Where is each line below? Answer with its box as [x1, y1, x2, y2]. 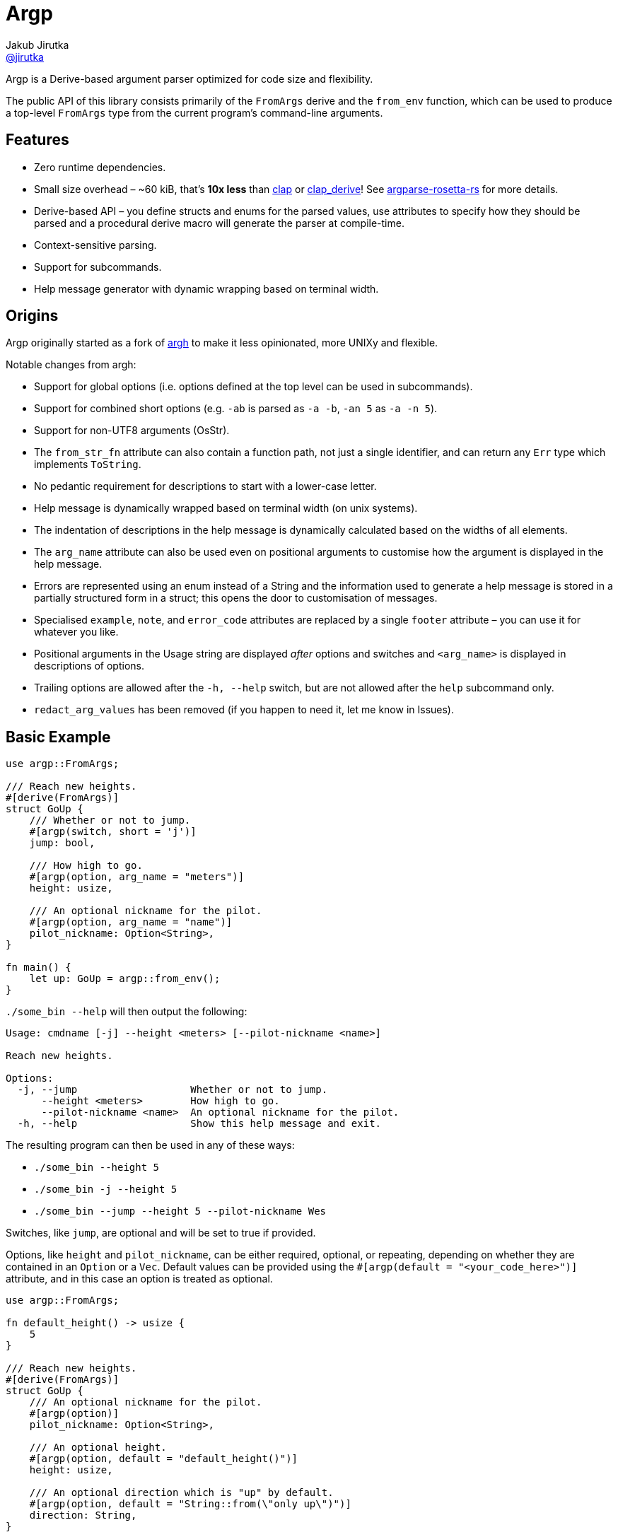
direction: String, [29, 1509, 137, 1521]
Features [6, 131, 69, 149]
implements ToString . [34, 458, 141, 471]
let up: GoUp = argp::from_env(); [29, 973, 221, 985]
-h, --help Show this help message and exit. [17, 1118, 382, 1130]
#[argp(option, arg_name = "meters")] [29, 871, 245, 883]
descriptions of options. [34, 660, 144, 672]
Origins [6, 307, 59, 325]
